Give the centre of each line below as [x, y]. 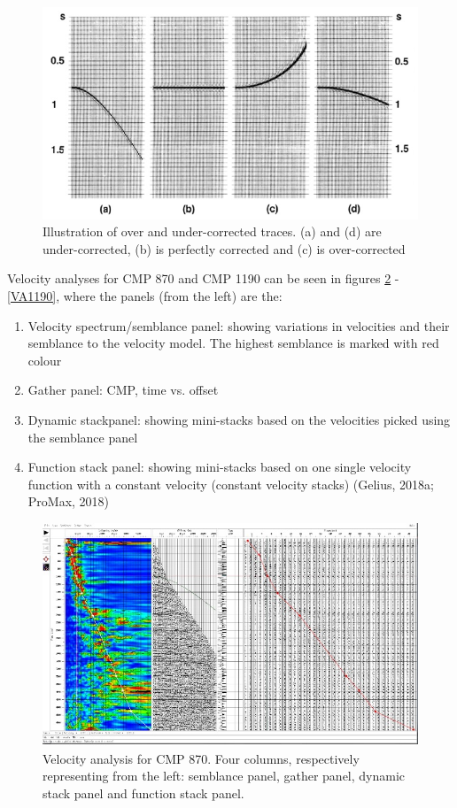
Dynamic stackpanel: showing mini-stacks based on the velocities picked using [239, 420]
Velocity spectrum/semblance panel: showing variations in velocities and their [239, 325]
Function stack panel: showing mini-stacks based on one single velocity [220, 467]
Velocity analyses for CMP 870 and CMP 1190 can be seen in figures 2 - [203, 278]
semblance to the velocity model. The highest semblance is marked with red [233, 343]
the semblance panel [83, 437]
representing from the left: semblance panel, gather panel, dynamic [224, 776]
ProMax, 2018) [69, 501]
